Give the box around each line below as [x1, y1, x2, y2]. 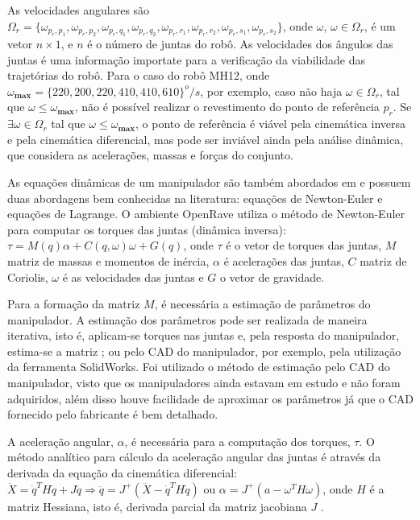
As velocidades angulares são [7, 2, 150, 18]
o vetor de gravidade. [219, 268, 325, 285]
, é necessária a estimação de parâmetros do [154, 295, 371, 312]
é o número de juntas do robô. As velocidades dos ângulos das [87, 35, 393, 52]
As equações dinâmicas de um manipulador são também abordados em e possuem [7, 173, 411, 190]
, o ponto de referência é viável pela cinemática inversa [135, 115, 406, 132]
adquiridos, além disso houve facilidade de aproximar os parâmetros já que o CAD [7, 390, 414, 407]
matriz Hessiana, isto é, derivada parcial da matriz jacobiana [7, 497, 307, 514]
